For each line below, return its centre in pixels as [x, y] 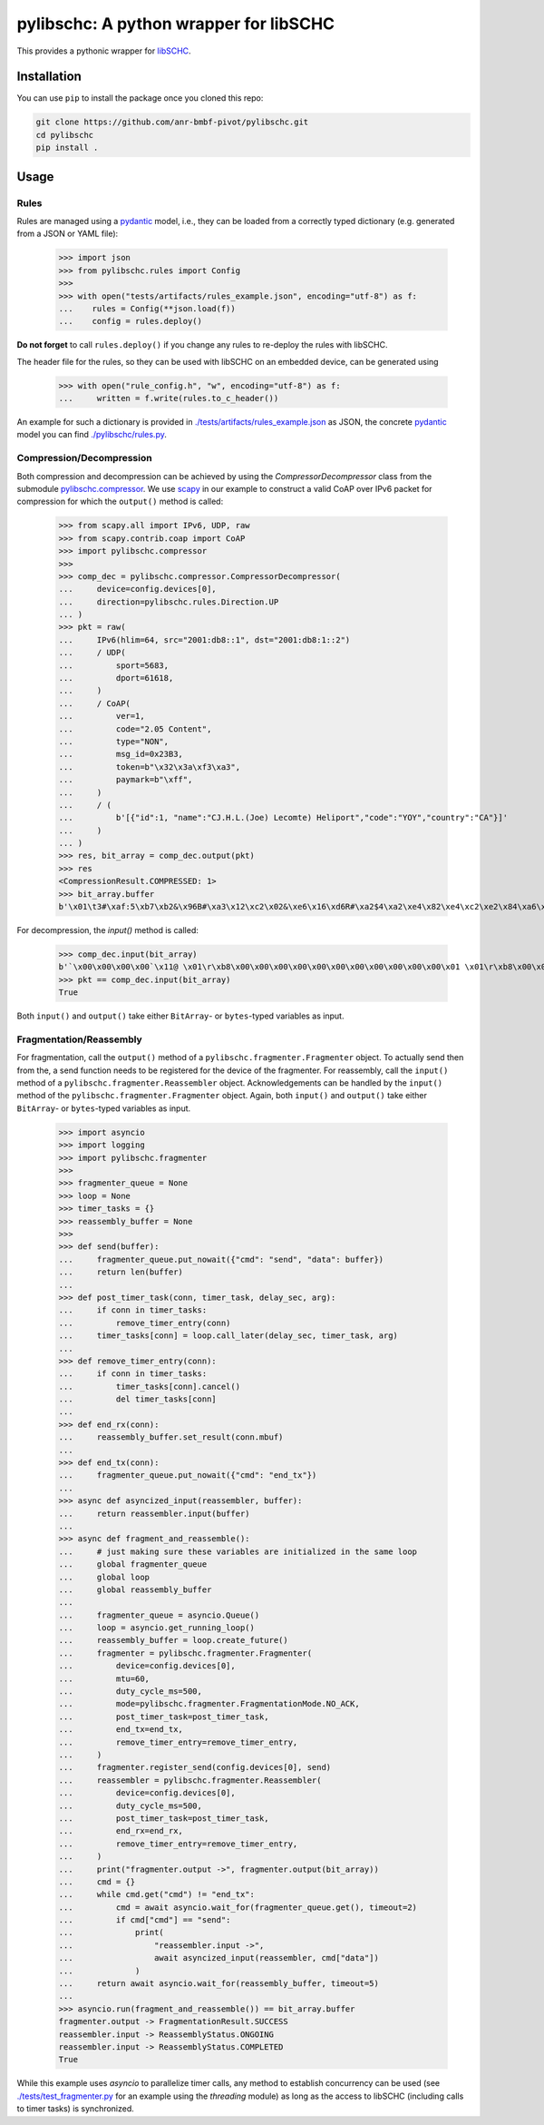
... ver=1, [102, 716]
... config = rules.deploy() [131, 321]
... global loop [104, 1577]
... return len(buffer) [121, 1272]
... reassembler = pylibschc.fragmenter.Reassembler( [190, 1780]
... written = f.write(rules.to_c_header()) [169, 398]
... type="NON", [114, 741]
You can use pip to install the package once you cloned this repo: [140, 98]
